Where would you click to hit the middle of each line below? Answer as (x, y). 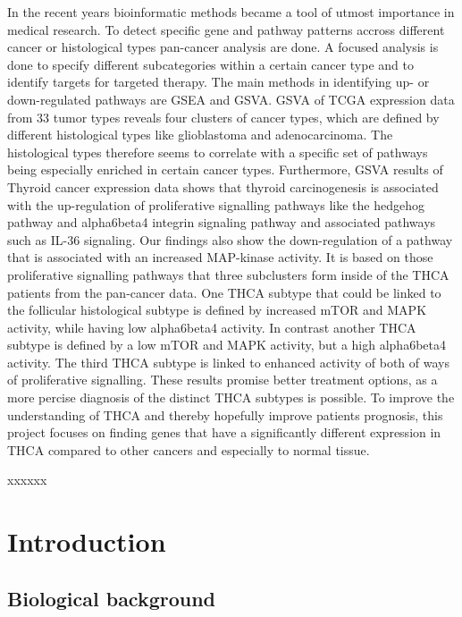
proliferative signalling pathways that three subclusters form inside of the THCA (228, 274)
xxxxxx (27, 480)
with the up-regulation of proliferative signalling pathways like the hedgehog (216, 204)
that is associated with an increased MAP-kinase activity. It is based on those (220, 257)
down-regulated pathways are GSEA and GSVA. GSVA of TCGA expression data (231, 99)
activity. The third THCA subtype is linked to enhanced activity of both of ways (228, 362)
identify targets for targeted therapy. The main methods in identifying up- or (218, 82)
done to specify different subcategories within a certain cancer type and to (210, 64)
